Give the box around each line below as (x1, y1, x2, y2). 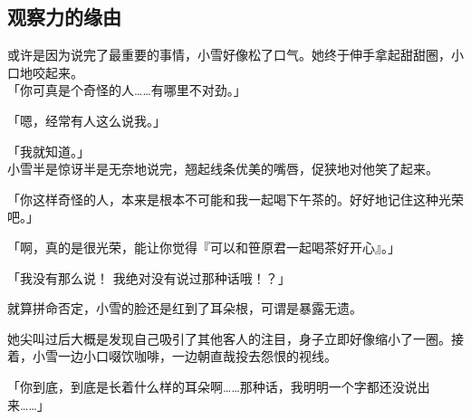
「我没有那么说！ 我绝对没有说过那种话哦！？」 (7, 268, 291, 287)
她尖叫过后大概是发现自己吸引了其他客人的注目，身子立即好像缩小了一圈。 (7, 329, 451, 348)
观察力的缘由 (7, 3, 121, 31)
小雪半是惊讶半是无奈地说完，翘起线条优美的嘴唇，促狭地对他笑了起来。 (7, 159, 438, 178)
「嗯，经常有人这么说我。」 (7, 110, 166, 129)
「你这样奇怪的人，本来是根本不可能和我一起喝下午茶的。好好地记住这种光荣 (7, 189, 464, 208)
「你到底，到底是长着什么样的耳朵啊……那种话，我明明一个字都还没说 (7, 376, 418, 395)
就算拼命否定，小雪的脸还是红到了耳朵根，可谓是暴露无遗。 (7, 299, 362, 318)
